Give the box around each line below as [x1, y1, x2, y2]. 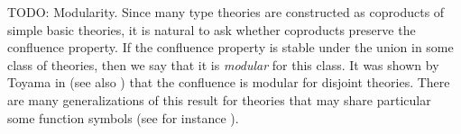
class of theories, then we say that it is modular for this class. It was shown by [7, 55, 439, 74]
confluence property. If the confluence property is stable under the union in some [7, 38, 454, 57]
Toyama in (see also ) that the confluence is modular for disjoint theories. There [7, 73, 450, 92]
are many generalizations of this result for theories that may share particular [7, 90, 431, 109]
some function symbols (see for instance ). [7, 108, 239, 127]
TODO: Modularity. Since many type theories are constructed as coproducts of [7, 3, 445, 21]
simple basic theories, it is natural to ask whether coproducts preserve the [7, 20, 416, 39]
